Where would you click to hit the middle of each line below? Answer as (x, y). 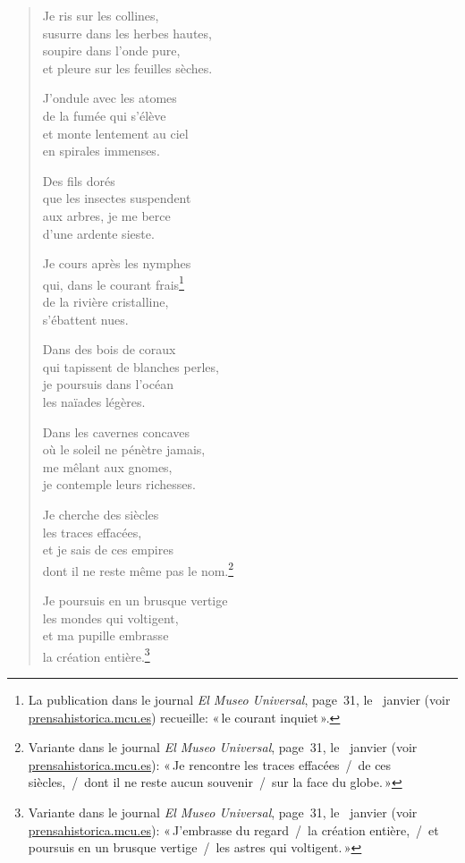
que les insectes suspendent (117, 198)
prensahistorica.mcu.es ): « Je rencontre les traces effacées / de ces (210, 764)
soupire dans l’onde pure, (111, 51)
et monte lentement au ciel (115, 133)
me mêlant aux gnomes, (107, 466)
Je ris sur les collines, (101, 15)
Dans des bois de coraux (109, 349)
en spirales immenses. (101, 151)
